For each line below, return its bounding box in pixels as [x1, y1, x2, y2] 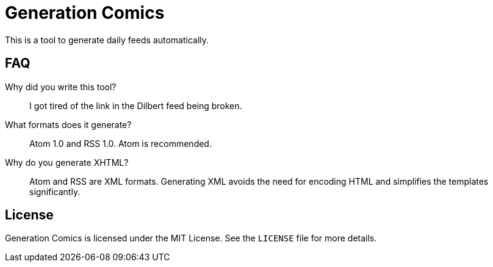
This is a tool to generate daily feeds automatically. [5, 34, 209, 45]
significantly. [29, 186, 81, 197]
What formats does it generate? [5, 119, 132, 130]
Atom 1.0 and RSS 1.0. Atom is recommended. [29, 138, 212, 149]
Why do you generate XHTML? [5, 157, 129, 168]
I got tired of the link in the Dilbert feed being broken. [29, 100, 242, 111]
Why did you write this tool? [5, 81, 117, 92]
